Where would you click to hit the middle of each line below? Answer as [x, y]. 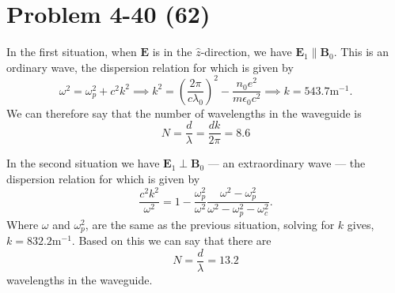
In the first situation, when [72, 52]
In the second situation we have [83, 163]
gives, [361, 224]
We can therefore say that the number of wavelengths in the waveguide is [184, 113]
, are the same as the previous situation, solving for [210, 224]
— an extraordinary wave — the [287, 163]
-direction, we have [246, 52]
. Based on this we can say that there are [171, 240]
